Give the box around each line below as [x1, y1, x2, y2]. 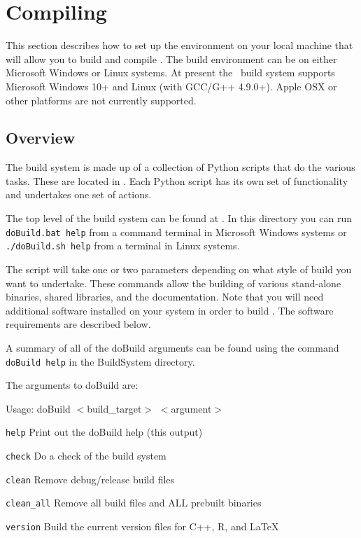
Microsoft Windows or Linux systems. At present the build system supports [6, 65, 335, 80]
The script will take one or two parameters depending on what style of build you [6, 261, 352, 276]
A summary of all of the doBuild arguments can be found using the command [6, 340, 339, 354]
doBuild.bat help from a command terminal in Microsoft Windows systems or [6, 224, 347, 239]
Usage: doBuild [6, 401, 71, 415]
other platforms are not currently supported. [6, 92, 197, 107]
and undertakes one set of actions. [6, 187, 152, 202]
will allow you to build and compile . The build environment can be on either [6, 51, 337, 66]
